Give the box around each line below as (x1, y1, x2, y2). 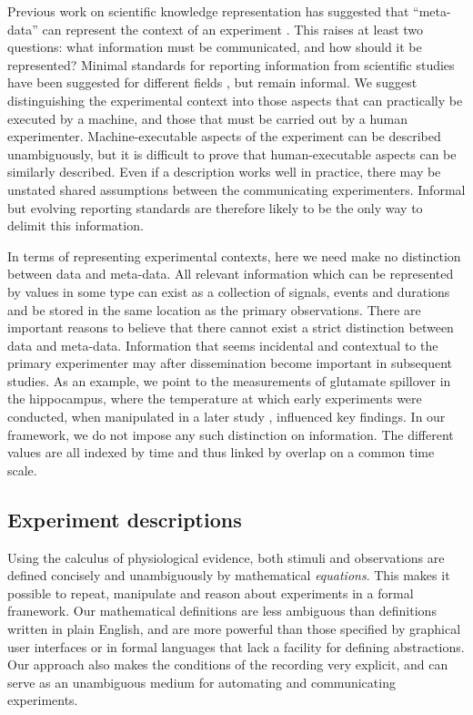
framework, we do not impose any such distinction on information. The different (7, 424, 454, 444)
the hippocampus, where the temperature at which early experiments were (7, 389, 422, 408)
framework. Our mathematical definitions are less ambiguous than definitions (7, 601, 437, 620)
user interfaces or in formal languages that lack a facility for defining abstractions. (7, 637, 465, 656)
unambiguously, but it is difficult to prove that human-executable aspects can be (7, 144, 457, 163)
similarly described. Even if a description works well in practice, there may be (7, 162, 441, 181)
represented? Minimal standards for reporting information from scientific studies (7, 55, 455, 74)
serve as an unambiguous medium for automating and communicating (7, 672, 396, 691)
